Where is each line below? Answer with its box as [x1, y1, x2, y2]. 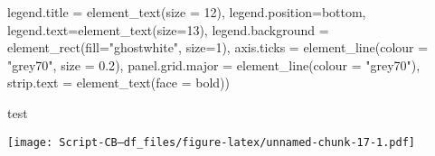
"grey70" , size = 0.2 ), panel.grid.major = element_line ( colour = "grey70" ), [7, 55, 421, 74]
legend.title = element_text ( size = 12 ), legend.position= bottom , [7, 3, 366, 21]
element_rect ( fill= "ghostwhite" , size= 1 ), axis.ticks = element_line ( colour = [7, 38, 429, 57]
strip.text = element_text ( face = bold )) [7, 73, 230, 92]
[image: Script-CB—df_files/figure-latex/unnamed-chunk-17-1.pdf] [7, 135, 416, 149]
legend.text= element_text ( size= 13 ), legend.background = [7, 20, 329, 39]
